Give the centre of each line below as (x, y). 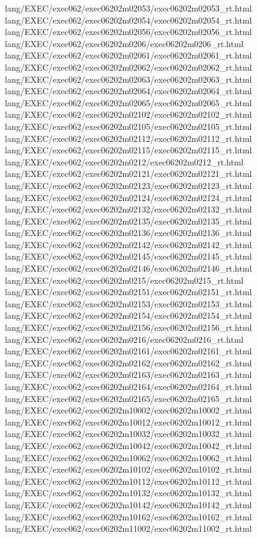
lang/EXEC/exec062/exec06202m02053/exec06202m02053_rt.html (128, 8)
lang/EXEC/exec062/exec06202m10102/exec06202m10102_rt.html (128, 469)
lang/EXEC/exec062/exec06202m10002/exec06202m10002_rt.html (128, 410)
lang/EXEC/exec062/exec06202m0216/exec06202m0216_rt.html (124, 339)
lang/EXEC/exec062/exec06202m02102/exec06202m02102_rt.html (128, 114)
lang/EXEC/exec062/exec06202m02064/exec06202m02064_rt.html (128, 91)
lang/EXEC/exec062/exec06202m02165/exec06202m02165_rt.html (128, 398)
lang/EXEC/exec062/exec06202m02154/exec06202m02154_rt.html (128, 315)
